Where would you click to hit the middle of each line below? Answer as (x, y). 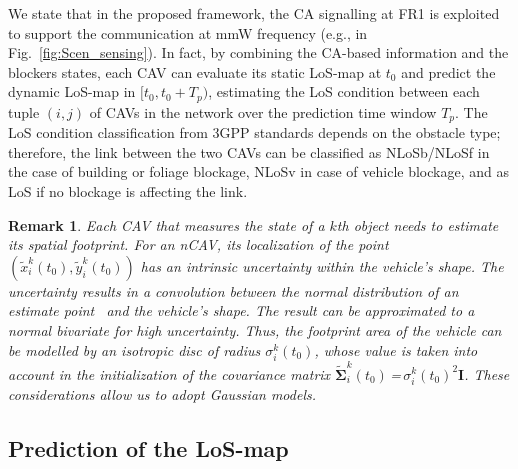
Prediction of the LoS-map (148, 447)
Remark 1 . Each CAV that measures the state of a (166, 224)
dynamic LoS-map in (72, 91)
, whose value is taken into (396, 349)
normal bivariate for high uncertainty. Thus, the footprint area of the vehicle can (255, 330)
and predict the (448, 71)
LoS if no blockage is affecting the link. (128, 191)
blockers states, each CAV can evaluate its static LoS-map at (195, 71)
